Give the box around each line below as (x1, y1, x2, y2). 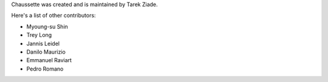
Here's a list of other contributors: (11, 12, 97, 19)
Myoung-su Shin (26, 23, 68, 30)
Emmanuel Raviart (26, 57, 72, 64)
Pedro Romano (26, 65, 64, 72)
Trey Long (26, 31, 52, 39)
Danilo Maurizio (26, 48, 66, 55)
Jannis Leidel (26, 40, 60, 47)
